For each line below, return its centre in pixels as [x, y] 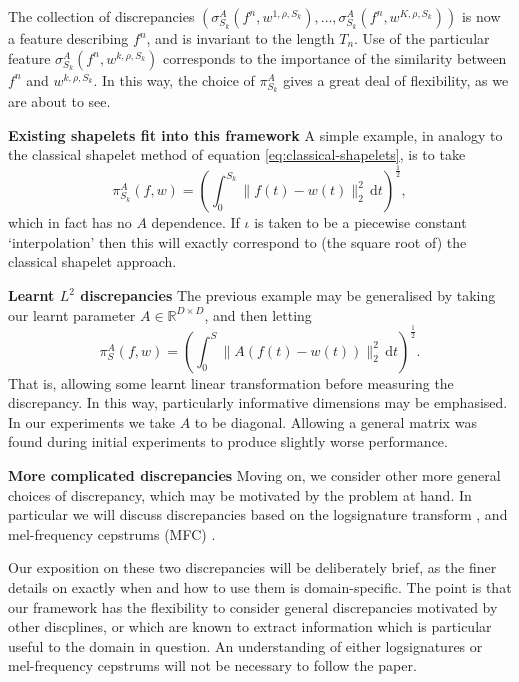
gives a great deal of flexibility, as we [396, 79]
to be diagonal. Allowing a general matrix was [335, 421]
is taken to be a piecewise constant [360, 222]
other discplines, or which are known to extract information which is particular [250, 626]
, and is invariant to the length [240, 38]
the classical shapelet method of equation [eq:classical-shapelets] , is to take [237, 154]
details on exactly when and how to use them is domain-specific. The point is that [260, 586]
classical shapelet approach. [92, 261]
